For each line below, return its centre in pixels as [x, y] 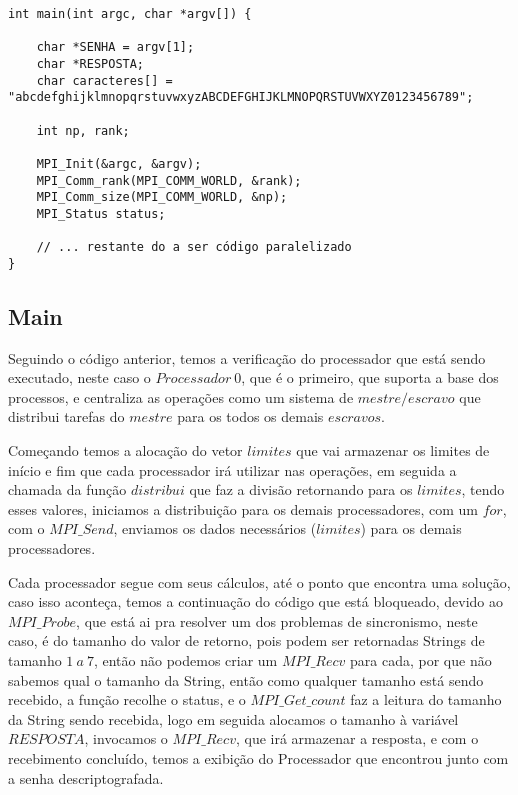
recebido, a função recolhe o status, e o [127, 699]
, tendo [483, 489]
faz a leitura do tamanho [426, 699]
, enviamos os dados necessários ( [215, 528]
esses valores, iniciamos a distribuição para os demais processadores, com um [243, 508]
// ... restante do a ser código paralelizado [194, 247]
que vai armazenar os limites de [393, 450]
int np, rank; [83, 130]
